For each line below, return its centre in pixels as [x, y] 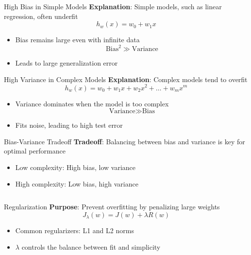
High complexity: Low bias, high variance [77, 183]
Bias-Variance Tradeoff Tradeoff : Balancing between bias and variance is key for [125, 141]
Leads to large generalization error [67, 63]
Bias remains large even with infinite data [77, 40]
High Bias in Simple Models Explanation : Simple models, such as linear [113, 6]
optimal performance [35, 151]
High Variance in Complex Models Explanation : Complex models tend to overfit [126, 79]
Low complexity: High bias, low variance [75, 167]
